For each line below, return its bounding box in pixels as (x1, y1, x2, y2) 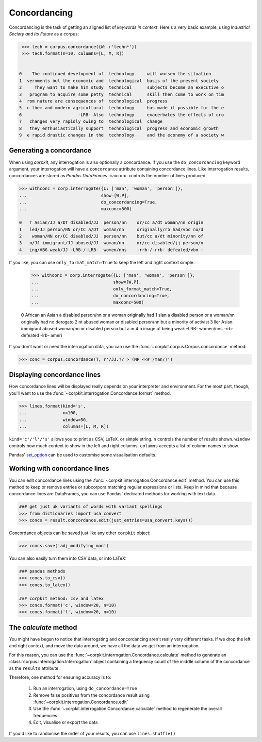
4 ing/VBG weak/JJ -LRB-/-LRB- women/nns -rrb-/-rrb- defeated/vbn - (19, 247, 204, 253)
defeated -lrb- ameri (21, 333, 63, 338)
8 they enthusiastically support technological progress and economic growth (19, 125, 219, 131)
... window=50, (19, 417, 89, 422)
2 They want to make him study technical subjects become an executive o (19, 85, 224, 90)
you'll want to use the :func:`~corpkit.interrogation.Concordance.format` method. (9, 390, 171, 396)
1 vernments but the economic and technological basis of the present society (19, 78, 219, 84)
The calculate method (9, 623, 77, 631)
